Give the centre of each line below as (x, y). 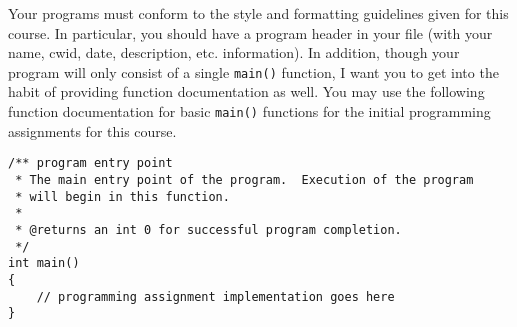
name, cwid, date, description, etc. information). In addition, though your (234, 52)
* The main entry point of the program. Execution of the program (244, 179)
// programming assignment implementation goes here (215, 296)
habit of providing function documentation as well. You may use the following (246, 91)
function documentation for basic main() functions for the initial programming (249, 111)
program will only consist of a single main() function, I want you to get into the (253, 71)
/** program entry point (90, 163)
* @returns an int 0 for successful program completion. (208, 229)
